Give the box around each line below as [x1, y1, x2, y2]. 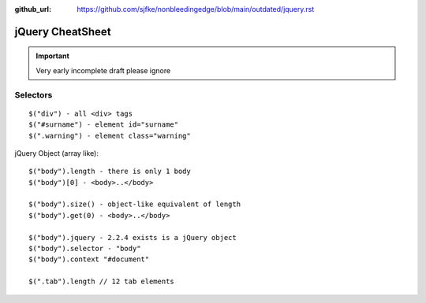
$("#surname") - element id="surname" [28, 120, 179, 129]
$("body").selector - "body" [28, 244, 141, 253]
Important [35, 51, 70, 61]
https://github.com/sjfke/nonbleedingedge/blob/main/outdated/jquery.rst [77, 5, 315, 13]
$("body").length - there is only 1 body [28, 167, 191, 176]
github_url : [14, 5, 51, 13]
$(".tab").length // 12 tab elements [28, 277, 175, 286]
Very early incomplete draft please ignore [35, 65, 171, 75]
